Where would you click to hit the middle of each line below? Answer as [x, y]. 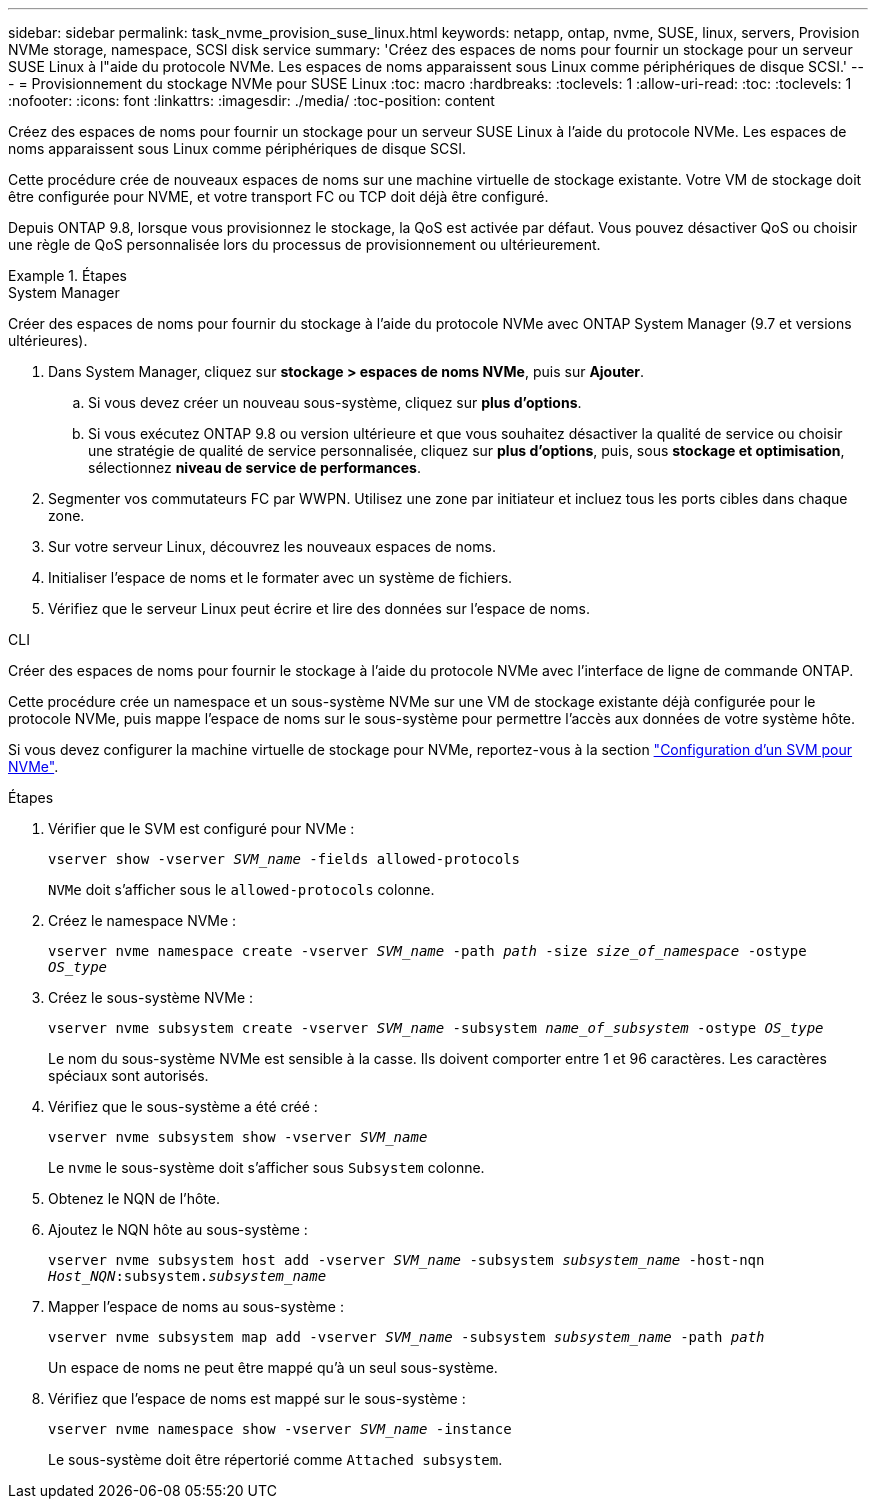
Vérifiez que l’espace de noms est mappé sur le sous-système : [257, 1398]
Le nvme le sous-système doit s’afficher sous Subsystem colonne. [266, 1167]
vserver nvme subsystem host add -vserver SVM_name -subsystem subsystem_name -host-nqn [406, 1260]
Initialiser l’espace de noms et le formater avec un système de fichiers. [280, 577]
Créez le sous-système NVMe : [151, 997]
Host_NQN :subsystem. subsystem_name [187, 1276]
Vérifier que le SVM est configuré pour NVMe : [201, 828]
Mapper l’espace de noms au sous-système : [196, 1306]
